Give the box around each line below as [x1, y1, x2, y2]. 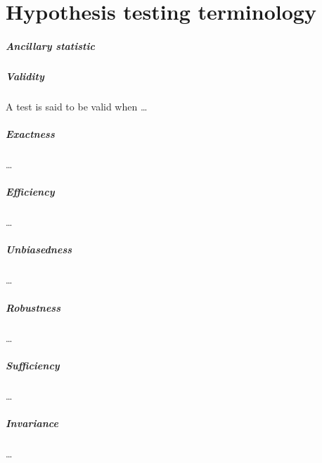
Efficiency [6, 184, 55, 199]
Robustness [6, 300, 61, 315]
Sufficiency [6, 357, 60, 372]
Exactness [6, 127, 55, 141]
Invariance [6, 415, 58, 430]
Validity [6, 68, 44, 83]
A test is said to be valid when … [6, 99, 148, 113]
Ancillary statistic [6, 38, 95, 53]
